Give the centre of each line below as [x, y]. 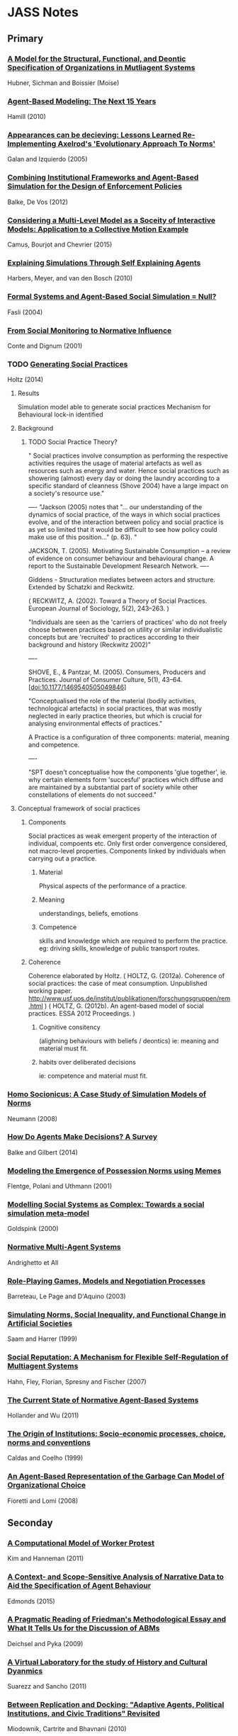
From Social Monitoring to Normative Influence [90, 330]
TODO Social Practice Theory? [73, 442]
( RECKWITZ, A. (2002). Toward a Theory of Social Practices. [118, 601]
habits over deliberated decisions [87, 1062]
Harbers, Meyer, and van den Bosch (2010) [70, 278]
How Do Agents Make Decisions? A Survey [83, 1137]
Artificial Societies [40, 1323]
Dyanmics [25, 1671]
